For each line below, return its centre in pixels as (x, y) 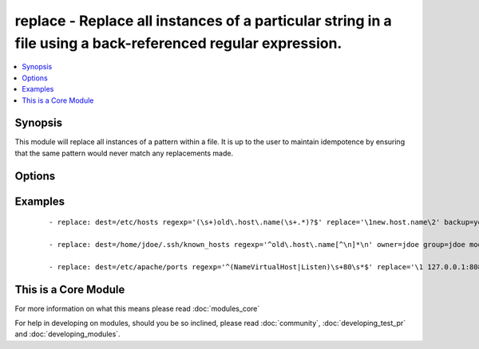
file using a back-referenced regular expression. (178, 43)
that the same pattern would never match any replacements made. (124, 153)
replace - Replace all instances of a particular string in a (204, 21)
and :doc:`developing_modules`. (67, 334)
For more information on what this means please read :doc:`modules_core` (137, 308)
